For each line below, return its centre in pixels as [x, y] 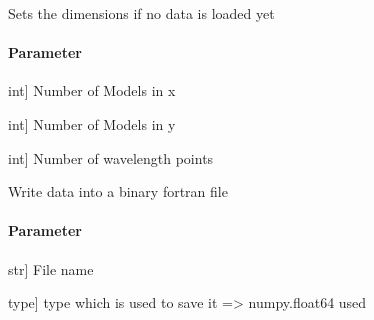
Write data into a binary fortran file [118, 191]
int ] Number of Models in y [92, 123]
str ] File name [51, 268]
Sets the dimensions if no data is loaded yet [141, 13]
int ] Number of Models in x [92, 90]
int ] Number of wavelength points [111, 157]
